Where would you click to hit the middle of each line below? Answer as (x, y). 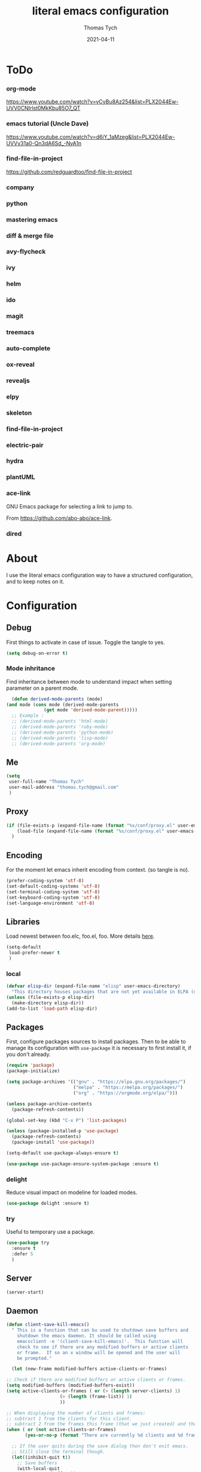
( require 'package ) (31, 1066)
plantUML (21, 477)
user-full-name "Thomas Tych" (46, 782)
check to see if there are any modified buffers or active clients (103, 1347)
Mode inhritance (31, 669)
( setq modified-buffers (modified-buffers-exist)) (71, 1386)
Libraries (23, 922)
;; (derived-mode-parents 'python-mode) (63, 732)
